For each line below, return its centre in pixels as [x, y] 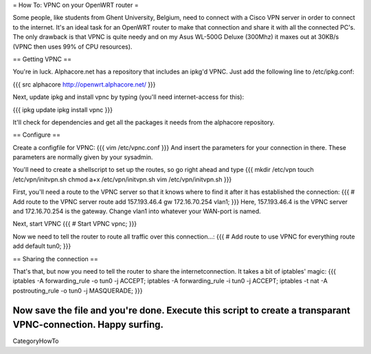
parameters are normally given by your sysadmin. [83, 157]
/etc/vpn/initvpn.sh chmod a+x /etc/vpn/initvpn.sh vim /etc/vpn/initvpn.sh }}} [122, 179]
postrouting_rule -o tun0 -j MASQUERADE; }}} [78, 290]
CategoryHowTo [36, 341]
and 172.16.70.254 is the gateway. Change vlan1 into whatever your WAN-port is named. [137, 211]
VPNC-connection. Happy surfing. [88, 325]
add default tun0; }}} [42, 246]
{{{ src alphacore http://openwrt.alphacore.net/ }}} [84, 84]
